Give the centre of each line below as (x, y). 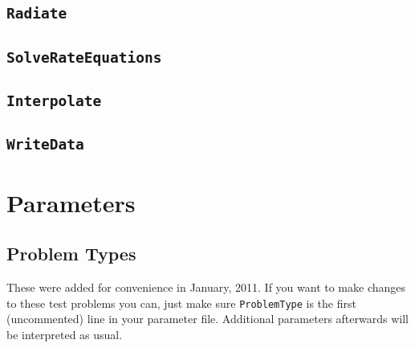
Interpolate (54, 101)
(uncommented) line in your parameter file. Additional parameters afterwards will (207, 319)
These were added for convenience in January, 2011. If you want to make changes (206, 287)
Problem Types (71, 254)
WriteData (45, 145)
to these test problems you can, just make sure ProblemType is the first (181, 303)
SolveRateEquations (84, 57)
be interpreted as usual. (65, 334)
